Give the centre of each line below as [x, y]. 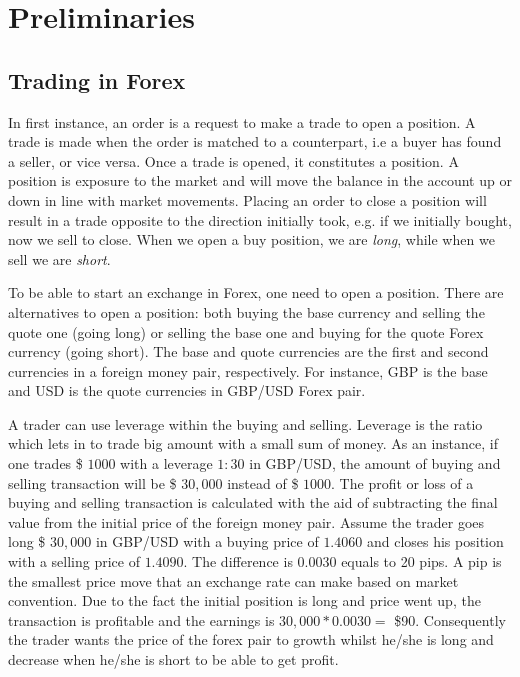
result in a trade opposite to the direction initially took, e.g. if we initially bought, [260, 219]
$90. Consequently [450, 619]
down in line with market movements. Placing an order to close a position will [247, 199]
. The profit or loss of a [402, 482]
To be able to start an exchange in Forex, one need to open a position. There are [256, 292]
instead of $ [263, 482]
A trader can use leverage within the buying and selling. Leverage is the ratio [245, 423]
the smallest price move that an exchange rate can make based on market [233, 580]
